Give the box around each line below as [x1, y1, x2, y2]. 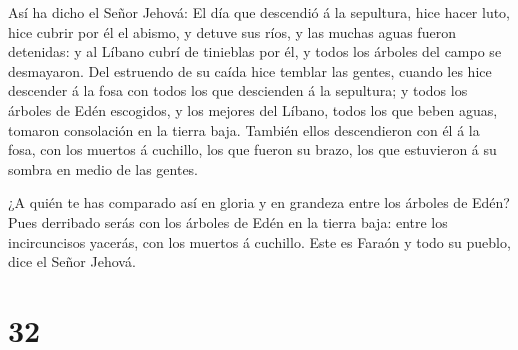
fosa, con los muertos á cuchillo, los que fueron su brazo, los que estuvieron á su [8, 139, 497, 160]
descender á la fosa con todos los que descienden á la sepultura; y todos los [8, 80, 468, 101]
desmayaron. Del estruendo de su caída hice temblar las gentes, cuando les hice [8, 60, 492, 81]
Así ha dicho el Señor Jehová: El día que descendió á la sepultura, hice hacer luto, [8, 2, 511, 22]
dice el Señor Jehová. [8, 251, 136, 272]
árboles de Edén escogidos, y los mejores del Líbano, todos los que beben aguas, [8, 99, 498, 120]
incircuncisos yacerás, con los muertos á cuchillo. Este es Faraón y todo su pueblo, [8, 231, 511, 252]
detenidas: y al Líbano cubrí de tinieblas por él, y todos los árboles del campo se [8, 41, 502, 62]
